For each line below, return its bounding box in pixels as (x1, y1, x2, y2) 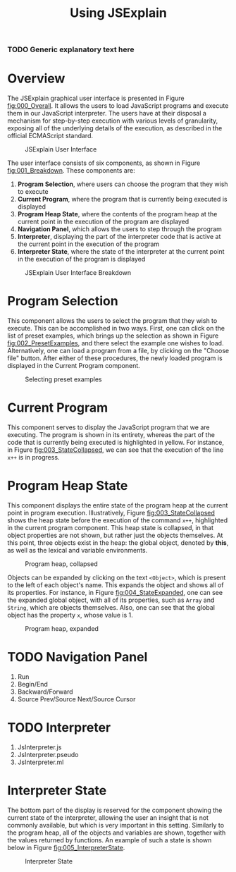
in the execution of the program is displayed (17, 255, 146, 264)
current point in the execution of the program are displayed (17, 217, 190, 226)
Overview (7, 70, 66, 87)
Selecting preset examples (25, 375, 102, 383)
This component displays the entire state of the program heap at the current (7, 501, 228, 509)
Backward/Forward (17, 687, 73, 696)
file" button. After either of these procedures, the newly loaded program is (7, 354, 223, 362)
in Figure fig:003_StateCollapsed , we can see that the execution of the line (7, 446, 224, 454)
